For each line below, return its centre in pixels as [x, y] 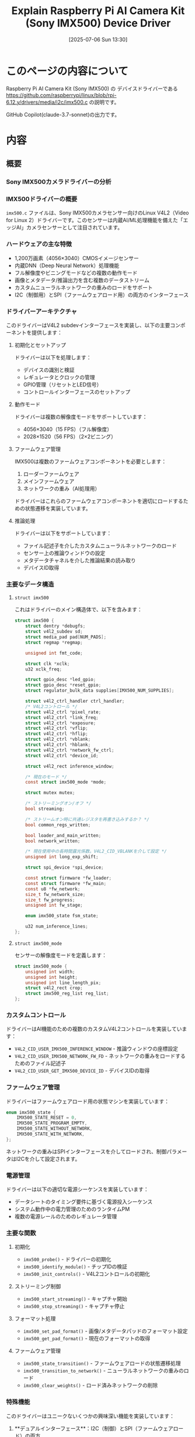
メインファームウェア [49, 481]
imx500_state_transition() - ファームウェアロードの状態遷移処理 [102, 1363]
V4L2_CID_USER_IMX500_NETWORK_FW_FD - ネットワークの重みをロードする [100, 1056]
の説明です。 [104, 102]
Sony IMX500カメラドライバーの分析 [59, 182]
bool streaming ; [45, 809]
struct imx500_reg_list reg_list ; [67, 994]
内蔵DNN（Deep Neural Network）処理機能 [67, 265]
